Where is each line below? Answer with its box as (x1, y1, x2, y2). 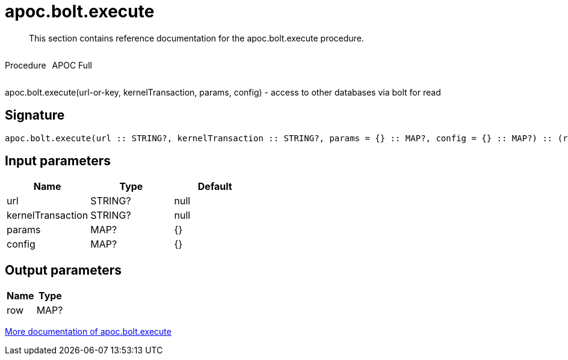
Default (197, 180, 232, 193)
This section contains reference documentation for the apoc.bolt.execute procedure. (29, 32, 364, 43)
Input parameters (5, 153, 111, 169)
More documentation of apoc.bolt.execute (5, 326, 171, 337)
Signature (5, 108, 65, 123)
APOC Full (52, 59, 92, 70)
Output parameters (5, 262, 122, 278)
